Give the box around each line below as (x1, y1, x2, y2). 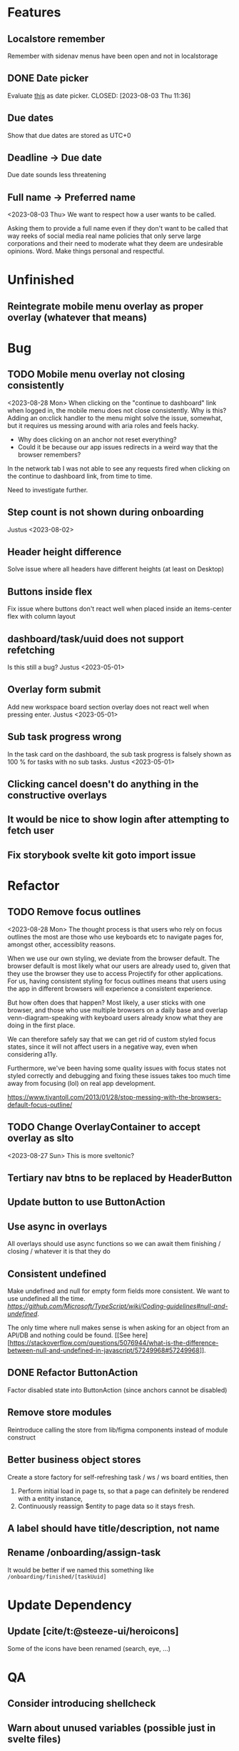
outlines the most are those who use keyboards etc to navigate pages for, (7, 932, 223, 941)
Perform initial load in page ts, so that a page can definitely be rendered (17, 1487, 230, 1495)
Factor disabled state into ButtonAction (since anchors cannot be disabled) (7, 1385, 228, 1394)
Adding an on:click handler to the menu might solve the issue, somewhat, (7, 414, 223, 422)
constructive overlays (7, 789, 107, 802)
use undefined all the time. (7, 1294, 86, 1303)
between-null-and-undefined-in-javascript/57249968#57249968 (7, 1346, 200, 1355)
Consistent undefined (7, 1267, 107, 1279)
